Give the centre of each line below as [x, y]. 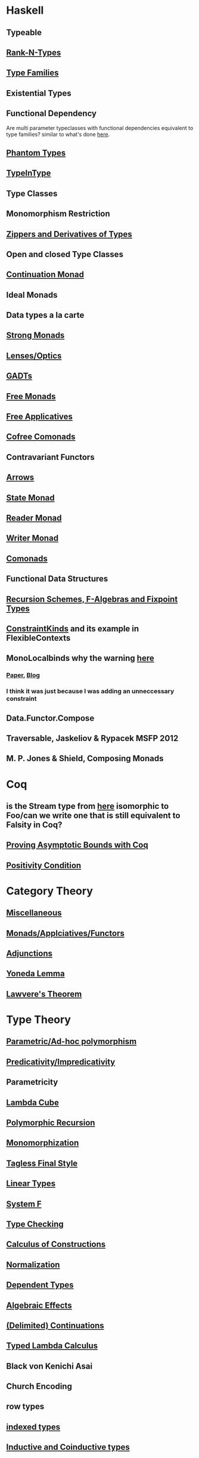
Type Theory [39, 1020]
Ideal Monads [32, 295]
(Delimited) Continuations [55, 1325]
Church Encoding [39, 1387]
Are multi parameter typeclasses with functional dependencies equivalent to [100, 128]
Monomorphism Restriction [58, 214]
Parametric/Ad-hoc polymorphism [71, 1042]
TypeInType [29, 173]
